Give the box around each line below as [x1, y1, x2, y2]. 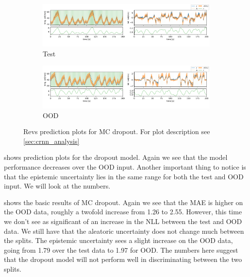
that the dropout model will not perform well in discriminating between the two [4, 254, 242, 264]
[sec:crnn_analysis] [23, 136, 80, 146]
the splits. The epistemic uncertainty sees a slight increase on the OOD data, [4, 235, 233, 245]
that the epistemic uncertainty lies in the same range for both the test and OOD [4, 171, 244, 181]
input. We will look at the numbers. [4, 181, 111, 191]
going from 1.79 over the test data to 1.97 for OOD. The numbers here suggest [4, 244, 238, 255]
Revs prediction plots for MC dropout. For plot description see [23, 126, 210, 137]
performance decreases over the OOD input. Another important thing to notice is [4, 162, 246, 172]
